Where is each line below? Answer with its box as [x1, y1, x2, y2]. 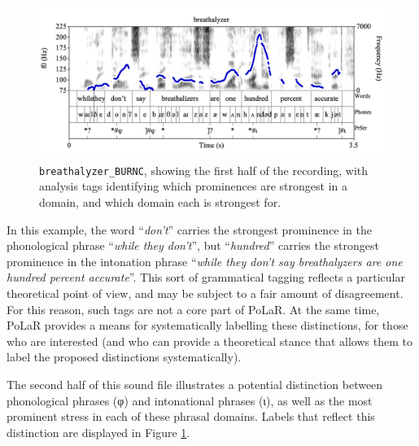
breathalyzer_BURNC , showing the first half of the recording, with [39, 161, 369, 178]
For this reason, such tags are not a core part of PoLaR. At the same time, [7, 300, 380, 317]
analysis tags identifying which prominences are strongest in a [39, 177, 347, 195]
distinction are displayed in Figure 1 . [7, 423, 190, 440]
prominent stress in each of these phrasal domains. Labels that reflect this [7, 408, 375, 425]
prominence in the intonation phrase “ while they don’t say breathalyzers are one [7, 252, 403, 269]
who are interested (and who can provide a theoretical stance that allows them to [7, 332, 412, 349]
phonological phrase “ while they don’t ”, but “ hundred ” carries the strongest [7, 237, 380, 254]
